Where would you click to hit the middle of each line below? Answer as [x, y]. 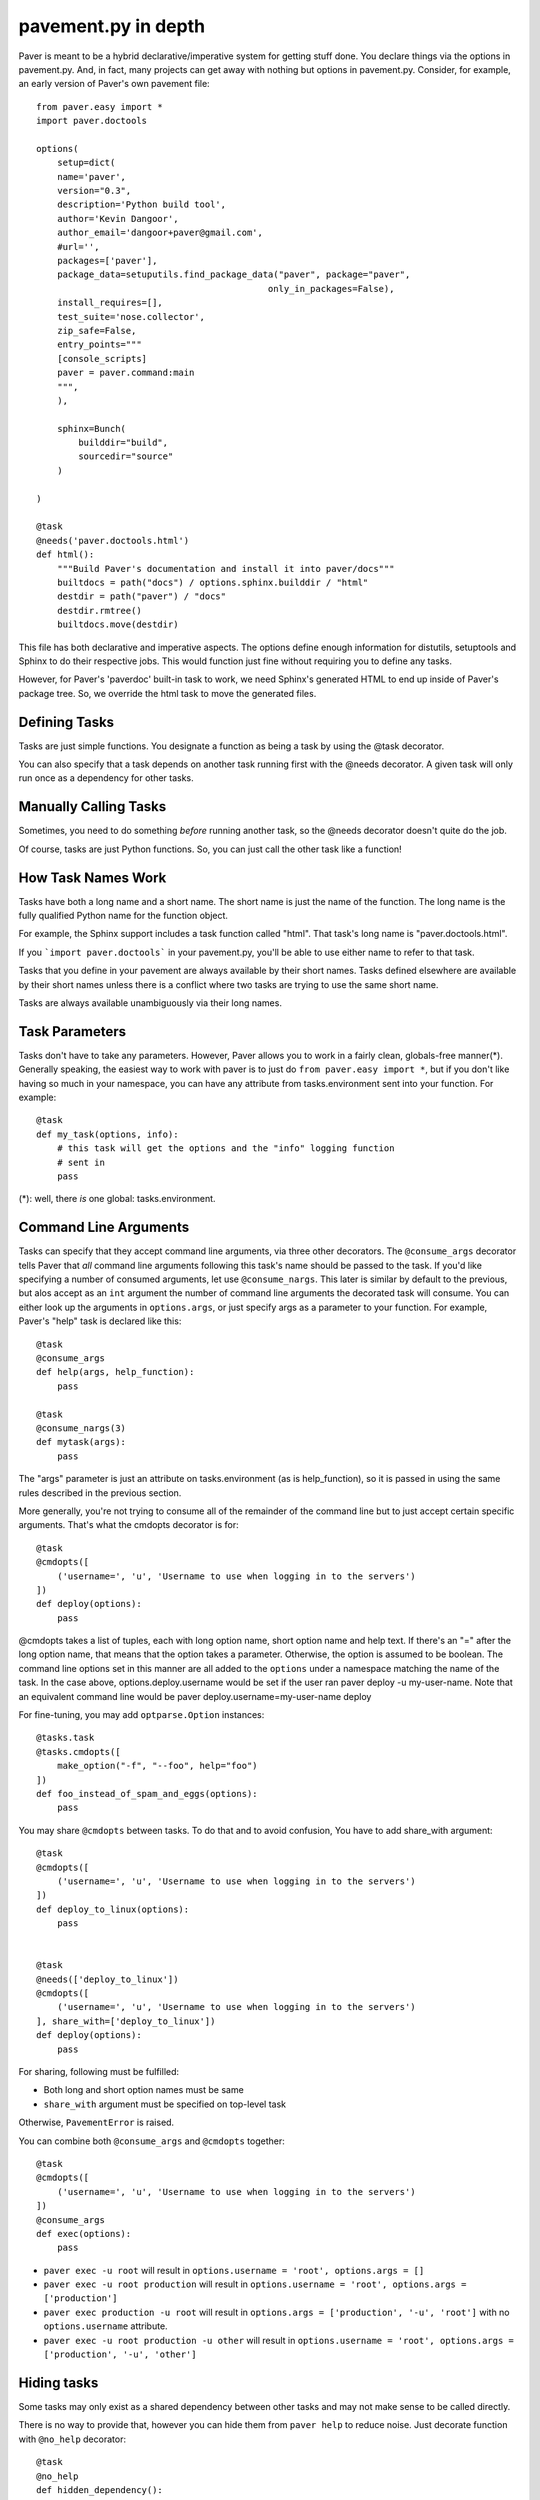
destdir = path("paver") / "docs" [141, 596]
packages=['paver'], [107, 261]
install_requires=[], [110, 303]
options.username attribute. [106, 2326]
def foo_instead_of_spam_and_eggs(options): [147, 1793]
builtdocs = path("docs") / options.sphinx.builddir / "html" [212, 582]
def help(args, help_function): [115, 1372]
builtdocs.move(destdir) [117, 624]
